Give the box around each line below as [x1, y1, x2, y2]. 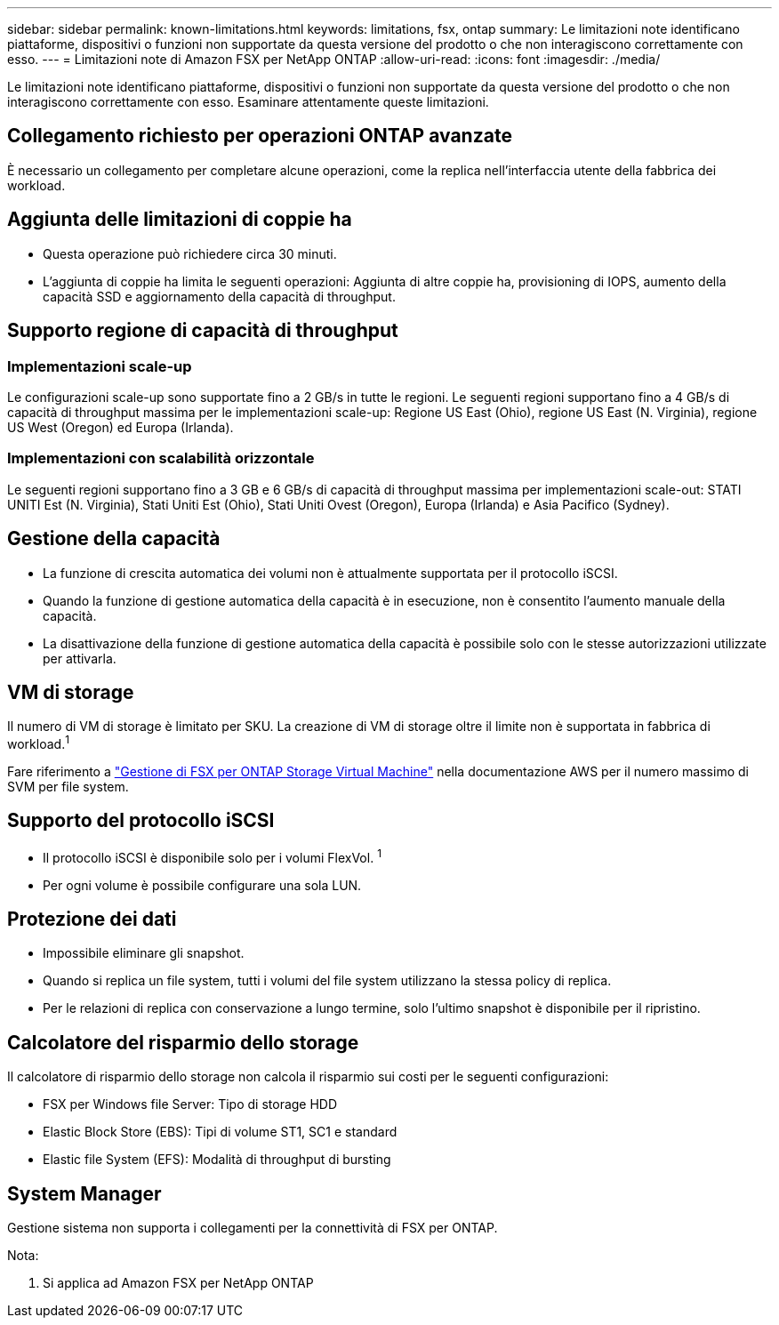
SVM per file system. [7, 779, 129, 794]
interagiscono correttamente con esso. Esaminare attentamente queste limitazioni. [7, 94, 489, 109]
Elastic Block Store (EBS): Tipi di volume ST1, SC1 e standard [43, 1124, 398, 1140]
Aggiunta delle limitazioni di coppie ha [7, 208, 352, 231]
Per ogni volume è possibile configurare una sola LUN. [43, 877, 362, 893]
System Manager [7, 1182, 162, 1205]
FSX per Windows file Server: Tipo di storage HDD [43, 1096, 338, 1112]
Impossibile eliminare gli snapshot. [43, 945, 245, 961]
